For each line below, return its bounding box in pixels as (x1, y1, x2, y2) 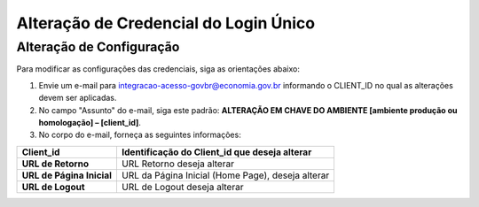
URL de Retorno (21, 157, 89, 170)
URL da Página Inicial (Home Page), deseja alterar (121, 169, 330, 181)
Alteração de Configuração (16, 39, 180, 55)
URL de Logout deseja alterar (121, 180, 244, 193)
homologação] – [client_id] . (38, 117, 142, 127)
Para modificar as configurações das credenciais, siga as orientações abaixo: (16, 64, 301, 74)
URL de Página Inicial (21, 169, 113, 181)
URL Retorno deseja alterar (121, 157, 235, 170)
